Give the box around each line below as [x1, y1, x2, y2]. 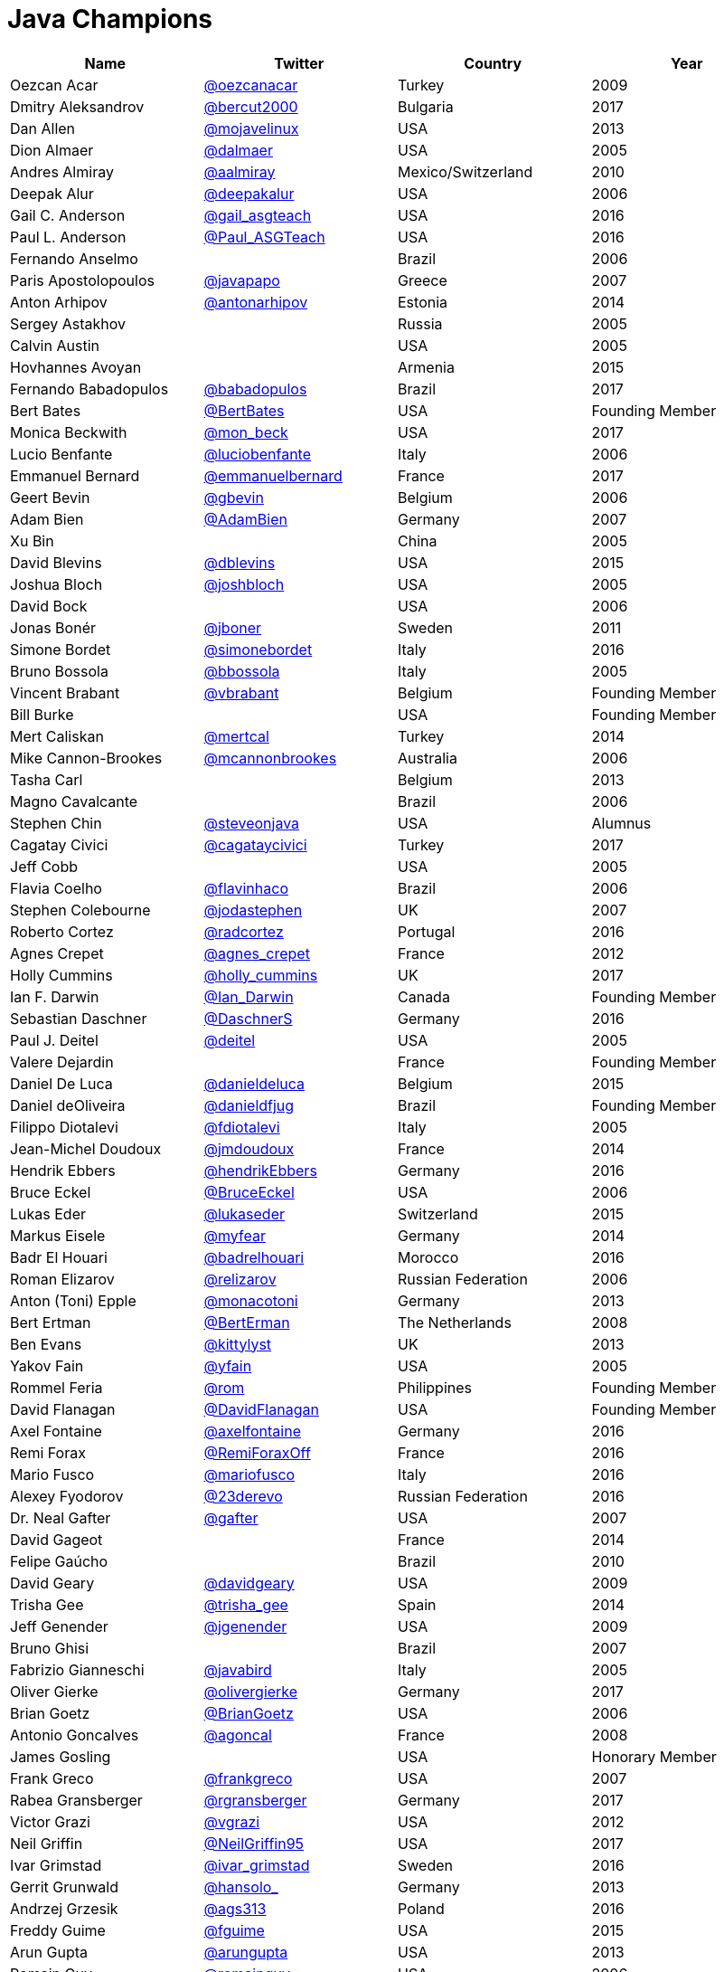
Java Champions [7, 4, 213, 34]
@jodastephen [203, 900, 303, 919]
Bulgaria [398, 97, 454, 116]
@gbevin [203, 488, 264, 507]
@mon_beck [203, 422, 288, 441]
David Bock [10, 596, 88, 615]
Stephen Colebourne [10, 900, 151, 919]
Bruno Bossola [10, 661, 108, 680]
